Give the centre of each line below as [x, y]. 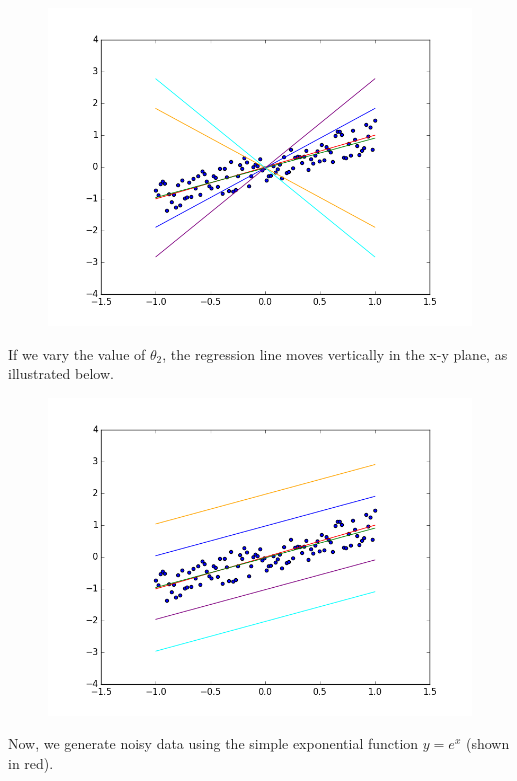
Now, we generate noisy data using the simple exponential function [213, 743]
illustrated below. [61, 373]
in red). [31, 762]
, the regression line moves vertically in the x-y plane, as [335, 353]
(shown [487, 743]
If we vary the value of [77, 353]
